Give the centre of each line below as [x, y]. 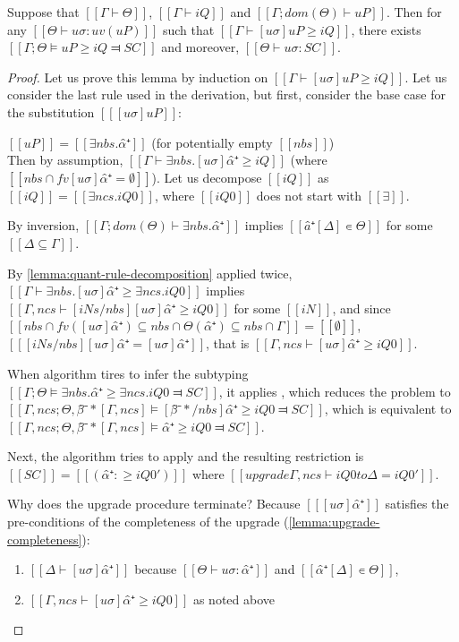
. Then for [414, 12]
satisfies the [417, 504]
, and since [361, 308]
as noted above [234, 599]
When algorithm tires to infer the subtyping [128, 373]
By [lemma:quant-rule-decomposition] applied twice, [150, 273]
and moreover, [200, 47]
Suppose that [43, 12]
